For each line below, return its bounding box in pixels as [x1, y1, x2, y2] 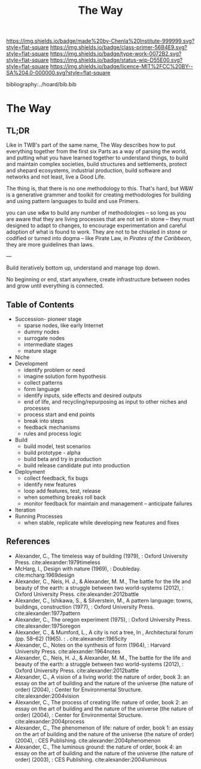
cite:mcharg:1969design [14, 571, 75, 579]
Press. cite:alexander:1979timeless [14, 558, 100, 566]
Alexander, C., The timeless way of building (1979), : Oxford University [14, 552, 188, 559]
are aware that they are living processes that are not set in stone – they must [6, 216, 195, 223]
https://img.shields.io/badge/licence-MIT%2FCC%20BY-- [50, 63, 193, 70]
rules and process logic [23, 430, 82, 437]
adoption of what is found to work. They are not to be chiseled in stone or [6, 228, 187, 235]
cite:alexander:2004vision [14, 692, 80, 700]
